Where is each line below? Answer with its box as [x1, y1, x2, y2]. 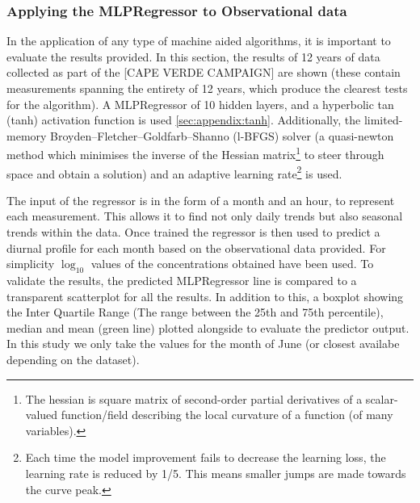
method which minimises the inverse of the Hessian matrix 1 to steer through [6, 144, 384, 163]
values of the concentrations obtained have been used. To [90, 255, 374, 272]
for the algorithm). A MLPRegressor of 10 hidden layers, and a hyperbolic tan [6, 95, 394, 112]
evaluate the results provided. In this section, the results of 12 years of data [6, 48, 380, 65]
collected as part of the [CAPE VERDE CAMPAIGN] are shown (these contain [6, 64, 401, 81]
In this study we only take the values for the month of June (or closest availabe [6, 335, 400, 352]
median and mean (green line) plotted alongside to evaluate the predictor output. [6, 319, 409, 336]
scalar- [365, 390, 398, 407]
